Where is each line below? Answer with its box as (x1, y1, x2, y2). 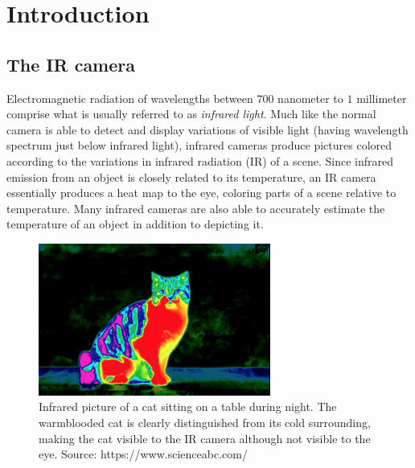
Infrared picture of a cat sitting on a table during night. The (39, 398, 337, 415)
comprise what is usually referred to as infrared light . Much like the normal (6, 105, 376, 122)
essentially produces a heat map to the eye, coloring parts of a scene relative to (6, 184, 397, 201)
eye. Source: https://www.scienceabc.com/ (39, 445, 248, 462)
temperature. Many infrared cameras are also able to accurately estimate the (6, 199, 385, 216)
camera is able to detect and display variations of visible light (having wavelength (6, 121, 409, 138)
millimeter (356, 89, 407, 106)
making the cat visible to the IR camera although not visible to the (39, 429, 371, 446)
